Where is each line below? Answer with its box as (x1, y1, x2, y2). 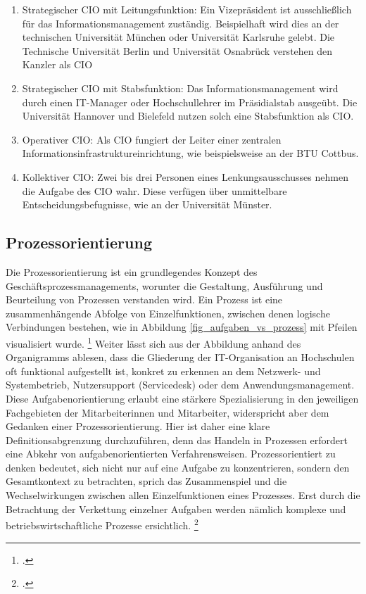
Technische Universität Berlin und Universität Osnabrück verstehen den (22, 43, 333, 58)
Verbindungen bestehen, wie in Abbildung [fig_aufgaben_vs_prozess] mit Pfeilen (6, 320, 358, 334)
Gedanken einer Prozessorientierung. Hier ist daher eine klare (6, 419, 270, 434)
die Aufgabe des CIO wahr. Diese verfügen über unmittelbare (22, 183, 287, 198)
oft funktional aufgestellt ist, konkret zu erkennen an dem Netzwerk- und (6, 363, 321, 378)
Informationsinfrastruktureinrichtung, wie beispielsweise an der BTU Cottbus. (22, 146, 359, 160)
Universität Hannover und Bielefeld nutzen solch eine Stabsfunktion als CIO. (22, 108, 354, 123)
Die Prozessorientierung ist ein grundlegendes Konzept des (6, 264, 258, 279)
